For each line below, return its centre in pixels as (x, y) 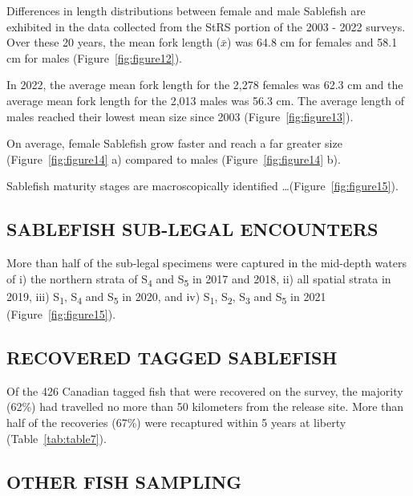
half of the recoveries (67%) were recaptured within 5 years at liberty (176, 422)
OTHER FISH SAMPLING (124, 481)
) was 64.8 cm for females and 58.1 (312, 42)
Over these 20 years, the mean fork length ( (114, 42)
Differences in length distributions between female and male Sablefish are (186, 10)
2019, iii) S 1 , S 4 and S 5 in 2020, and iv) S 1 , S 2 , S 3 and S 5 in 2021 (166, 297)
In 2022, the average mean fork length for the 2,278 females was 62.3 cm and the (205, 85)
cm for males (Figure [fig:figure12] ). (94, 57)
